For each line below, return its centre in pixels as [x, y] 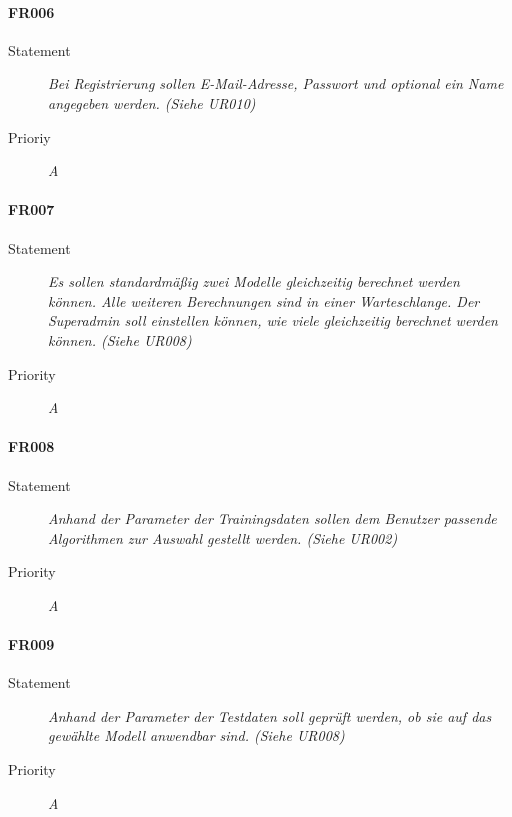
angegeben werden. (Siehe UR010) [152, 102]
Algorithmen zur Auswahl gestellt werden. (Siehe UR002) [223, 537]
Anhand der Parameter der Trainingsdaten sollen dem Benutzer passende [272, 518]
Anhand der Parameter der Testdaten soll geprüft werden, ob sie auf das [270, 715]
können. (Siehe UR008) [120, 339]
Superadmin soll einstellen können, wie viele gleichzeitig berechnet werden [273, 320]
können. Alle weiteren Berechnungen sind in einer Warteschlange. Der [264, 300]
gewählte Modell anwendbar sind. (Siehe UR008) [196, 735]
